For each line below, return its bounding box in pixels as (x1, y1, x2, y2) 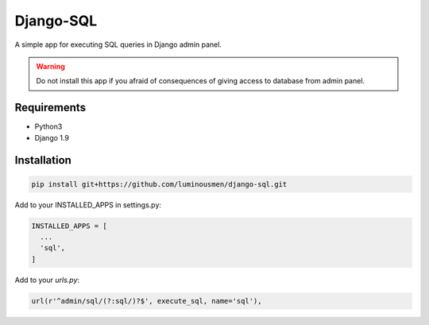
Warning (36, 61, 65, 71)
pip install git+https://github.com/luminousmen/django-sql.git (31, 180, 288, 188)
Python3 (34, 122, 63, 131)
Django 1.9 (34, 133, 69, 142)
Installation (14, 153, 71, 167)
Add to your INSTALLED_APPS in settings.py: (14, 199, 162, 210)
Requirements (14, 101, 87, 114)
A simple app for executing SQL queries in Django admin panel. (14, 40, 222, 49)
